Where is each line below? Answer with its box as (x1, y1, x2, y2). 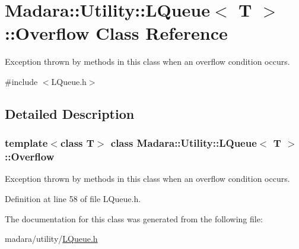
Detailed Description (5, 104, 135, 122)
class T (60, 135, 94, 150)
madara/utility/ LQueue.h (5, 232, 98, 245)
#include (5, 75, 38, 87)
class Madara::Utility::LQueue (110, 135, 257, 150)
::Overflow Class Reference (5, 21, 228, 45)
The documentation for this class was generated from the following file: (5, 212, 263, 225)
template (5, 135, 48, 150)
